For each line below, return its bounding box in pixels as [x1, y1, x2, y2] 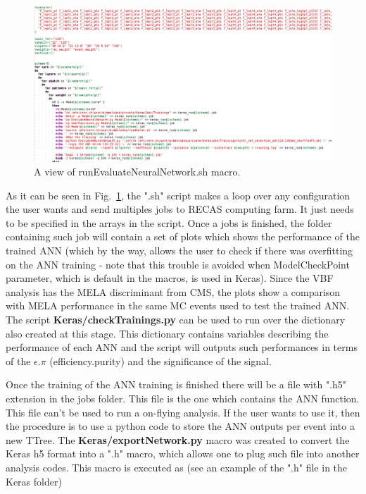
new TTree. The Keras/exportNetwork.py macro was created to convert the [6, 432, 350, 447]
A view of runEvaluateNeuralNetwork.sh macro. [34, 164, 241, 179]
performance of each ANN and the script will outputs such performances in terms [6, 340, 358, 354]
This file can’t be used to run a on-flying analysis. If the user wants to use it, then [6, 405, 360, 419]
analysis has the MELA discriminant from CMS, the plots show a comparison [6, 284, 341, 299]
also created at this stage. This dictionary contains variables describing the [6, 326, 329, 340]
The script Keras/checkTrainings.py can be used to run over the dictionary [6, 312, 346, 327]
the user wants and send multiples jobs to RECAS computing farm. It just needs [6, 202, 354, 216]
